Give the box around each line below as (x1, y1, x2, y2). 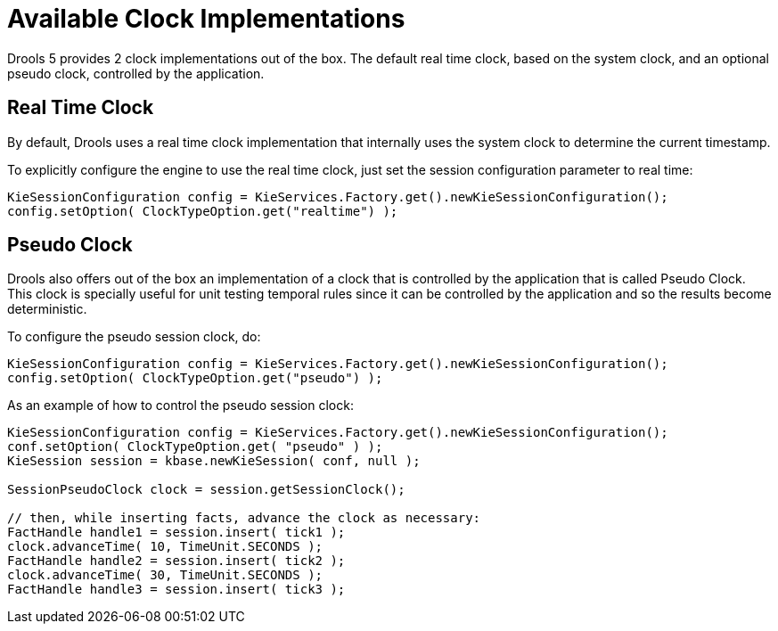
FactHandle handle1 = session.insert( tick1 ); (7, 525, 346, 540)
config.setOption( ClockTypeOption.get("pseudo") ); (7, 371, 383, 386)
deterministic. (7, 301, 87, 317)
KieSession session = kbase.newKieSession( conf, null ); (7, 454, 421, 469)
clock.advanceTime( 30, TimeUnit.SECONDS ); (7, 568, 323, 583)
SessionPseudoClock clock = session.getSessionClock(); (7, 482, 405, 497)
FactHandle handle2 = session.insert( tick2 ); (7, 553, 346, 569)
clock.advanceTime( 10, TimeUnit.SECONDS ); (7, 539, 323, 554)
